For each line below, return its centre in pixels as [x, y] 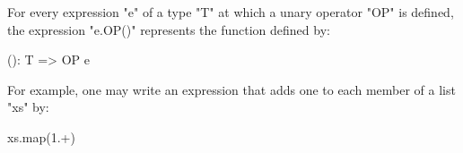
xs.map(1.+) [41, 136]
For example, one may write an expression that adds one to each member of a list [231, 89]
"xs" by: [28, 107]
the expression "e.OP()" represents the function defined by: [169, 29]
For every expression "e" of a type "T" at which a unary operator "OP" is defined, [231, 12]
